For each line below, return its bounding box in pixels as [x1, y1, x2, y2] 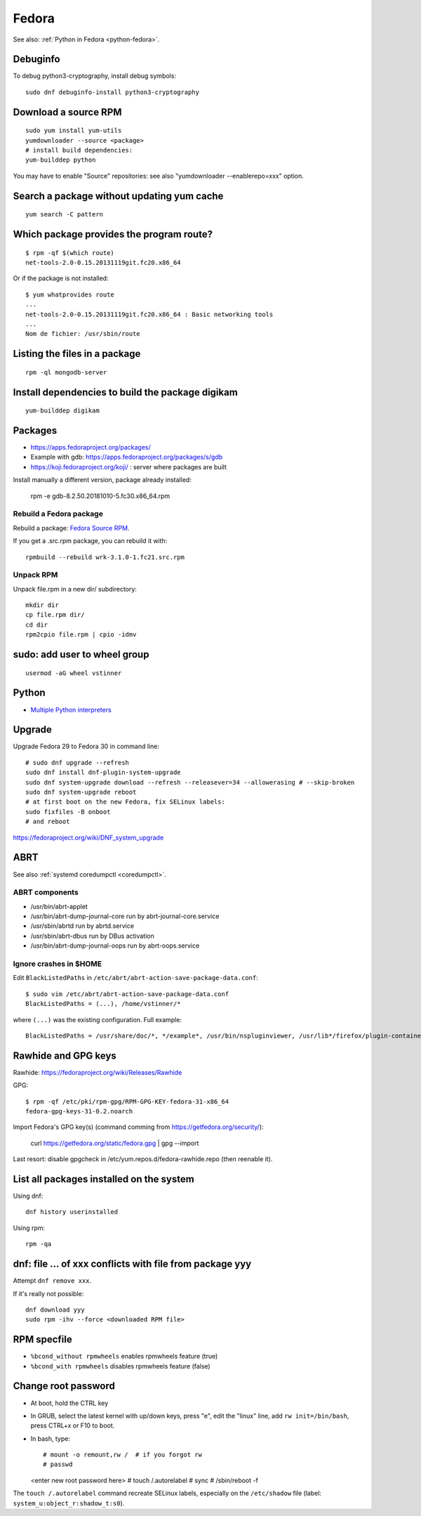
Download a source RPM [13, 106, 122, 118]
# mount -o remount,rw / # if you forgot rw [43, 1451, 203, 1459]
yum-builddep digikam [25, 407, 100, 414]
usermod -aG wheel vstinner [25, 669, 122, 677]
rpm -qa [25, 1240, 52, 1248]
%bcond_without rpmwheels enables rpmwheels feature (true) [30, 1352, 218, 1361]
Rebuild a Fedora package [13, 509, 103, 519]
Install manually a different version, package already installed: [13, 476, 192, 484]
